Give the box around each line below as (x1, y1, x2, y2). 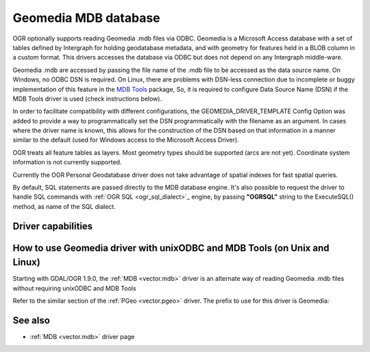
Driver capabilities (12, 220, 93, 232)
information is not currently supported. (12, 158, 122, 166)
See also (12, 314, 51, 326)
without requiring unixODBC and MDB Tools (12, 284, 136, 292)
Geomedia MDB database (12, 10, 160, 25)
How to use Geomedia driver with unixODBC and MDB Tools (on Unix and (12, 242, 330, 253)
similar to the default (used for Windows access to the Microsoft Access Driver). (12, 136, 239, 144)
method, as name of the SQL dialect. (12, 202, 116, 210)
